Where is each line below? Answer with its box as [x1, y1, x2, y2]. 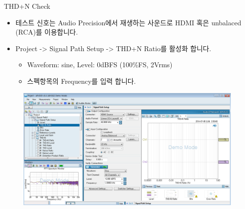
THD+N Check [4, 1, 50, 11]
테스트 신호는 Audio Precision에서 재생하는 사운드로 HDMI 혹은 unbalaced [15, 17, 242, 27]
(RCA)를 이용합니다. [15, 27, 78, 37]
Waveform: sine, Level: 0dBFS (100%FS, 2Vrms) [27, 59, 173, 70]
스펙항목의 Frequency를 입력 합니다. [27, 76, 136, 86]
